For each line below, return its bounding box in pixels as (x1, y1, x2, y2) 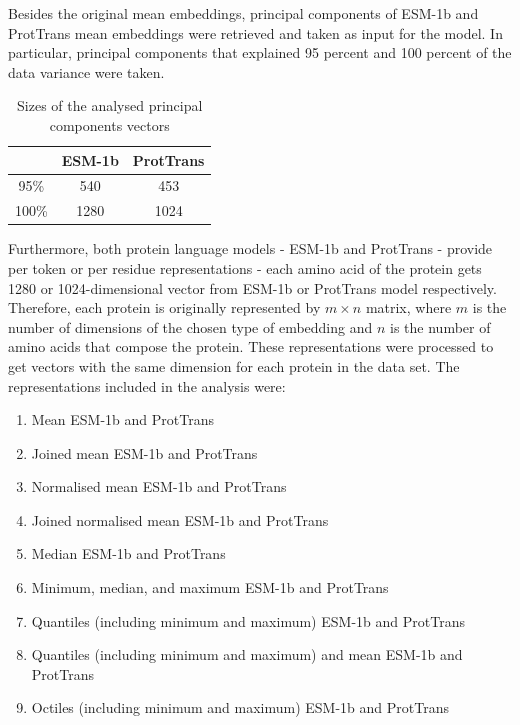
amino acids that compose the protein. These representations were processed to (8, 336, 494, 357)
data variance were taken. (8, 61, 165, 82)
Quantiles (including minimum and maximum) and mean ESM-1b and (31, 644, 463, 665)
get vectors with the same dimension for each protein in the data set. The (8, 355, 460, 376)
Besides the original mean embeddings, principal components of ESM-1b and (8, 3, 479, 23)
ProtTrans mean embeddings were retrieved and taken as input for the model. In (8, 22, 503, 43)
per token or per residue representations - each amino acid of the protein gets (8, 257, 482, 278)
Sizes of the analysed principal (17, 95, 203, 116)
